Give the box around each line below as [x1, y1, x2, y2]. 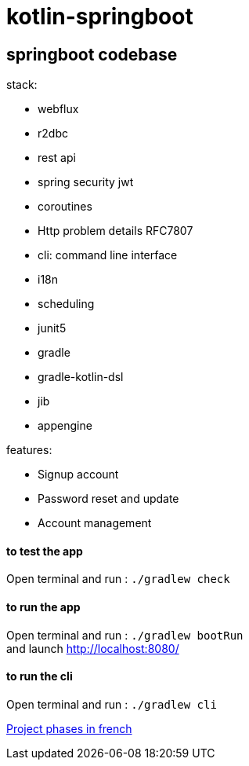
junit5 [38, 321, 67, 335]
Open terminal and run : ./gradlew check [6, 572, 230, 586]
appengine [38, 419, 92, 433]
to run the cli [6, 669, 73, 684]
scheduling [38, 297, 95, 311]
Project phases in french [6, 721, 132, 735]
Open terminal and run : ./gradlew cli [6, 697, 217, 711]
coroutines [38, 200, 92, 214]
